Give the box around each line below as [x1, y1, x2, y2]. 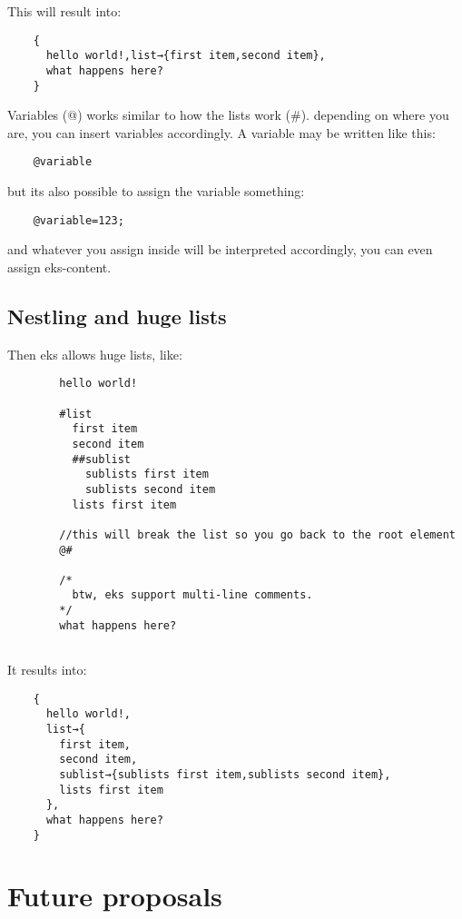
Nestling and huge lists [7, 301, 227, 330]
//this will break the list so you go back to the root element [59, 528, 456, 541]
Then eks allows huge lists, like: [7, 344, 182, 363]
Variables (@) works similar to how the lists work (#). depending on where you [7, 105, 449, 124]
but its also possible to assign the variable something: [7, 182, 305, 201]
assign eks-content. [7, 257, 112, 276]
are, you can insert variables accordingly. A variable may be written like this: [7, 123, 436, 142]
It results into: [7, 660, 87, 679]
